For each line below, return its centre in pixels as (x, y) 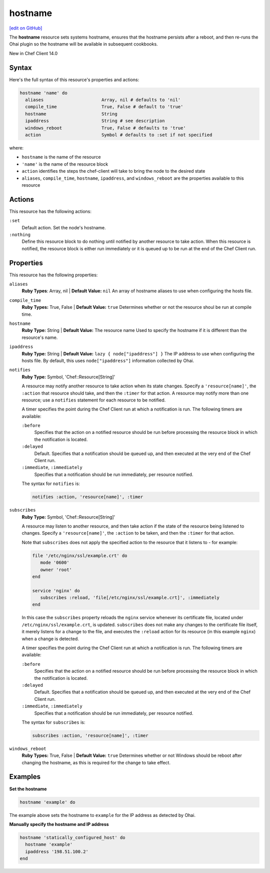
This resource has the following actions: (50, 211)
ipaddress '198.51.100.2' (57, 851)
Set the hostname (28, 789)
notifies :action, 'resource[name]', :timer (88, 497)
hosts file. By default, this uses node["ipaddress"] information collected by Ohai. (108, 360)
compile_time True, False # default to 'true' (104, 107)
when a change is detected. (50, 639)
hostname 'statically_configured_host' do (72, 837)
